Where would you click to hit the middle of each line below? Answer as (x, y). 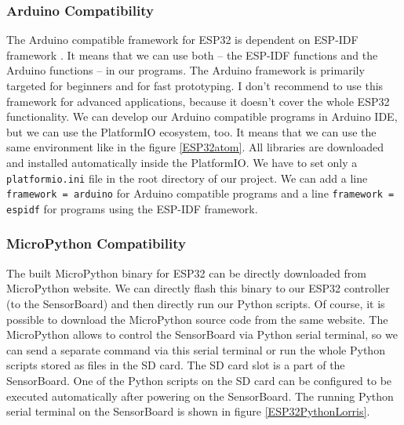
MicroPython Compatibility (96, 243)
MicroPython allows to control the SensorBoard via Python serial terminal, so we (202, 334)
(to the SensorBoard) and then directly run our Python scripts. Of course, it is (196, 303)
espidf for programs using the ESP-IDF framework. (132, 208)
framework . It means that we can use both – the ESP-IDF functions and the (192, 54)
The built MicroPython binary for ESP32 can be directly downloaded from (186, 272)
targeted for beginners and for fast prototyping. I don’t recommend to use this (195, 85)
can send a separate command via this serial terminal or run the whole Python (196, 349)
